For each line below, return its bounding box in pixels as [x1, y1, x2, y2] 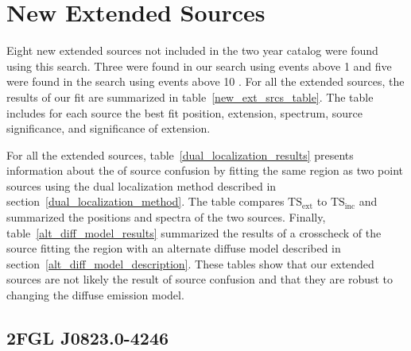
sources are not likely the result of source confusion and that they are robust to [6, 271, 394, 287]
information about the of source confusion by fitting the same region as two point [6, 162, 403, 179]
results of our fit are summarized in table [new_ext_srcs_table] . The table [6, 88, 374, 105]
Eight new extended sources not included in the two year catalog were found [6, 42, 378, 59]
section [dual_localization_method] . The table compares [6, 193, 285, 210]
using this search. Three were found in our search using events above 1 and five [6, 57, 392, 74]
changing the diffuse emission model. [6, 287, 184, 303]
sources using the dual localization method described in [6, 177, 277, 194]
